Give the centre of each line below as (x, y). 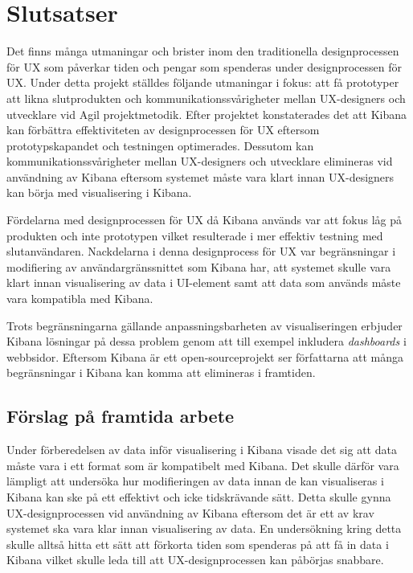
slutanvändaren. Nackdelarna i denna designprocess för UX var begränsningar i (201, 251)
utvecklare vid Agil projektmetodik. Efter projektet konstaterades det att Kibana (206, 114)
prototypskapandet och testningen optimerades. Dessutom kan (160, 145)
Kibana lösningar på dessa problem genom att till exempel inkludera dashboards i (206, 341)
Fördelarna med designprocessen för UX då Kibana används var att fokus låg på (204, 220)
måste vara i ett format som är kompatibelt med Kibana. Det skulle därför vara (203, 465)
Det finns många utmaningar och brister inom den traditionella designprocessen (203, 51)
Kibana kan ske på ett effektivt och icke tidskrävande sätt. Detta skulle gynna (199, 496)
